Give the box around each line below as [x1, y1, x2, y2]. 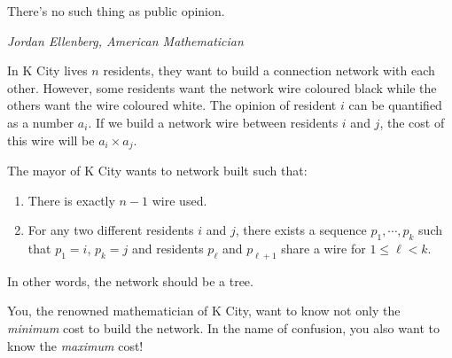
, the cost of [379, 113, 445, 131]
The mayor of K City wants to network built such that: [7, 161, 308, 180]
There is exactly [27, 191, 115, 209]
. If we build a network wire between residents [88, 113, 339, 131]
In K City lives [7, 61, 88, 80]
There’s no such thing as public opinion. [7, 2, 225, 19]
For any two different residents [27, 221, 194, 239]
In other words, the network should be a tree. [7, 271, 253, 290]
